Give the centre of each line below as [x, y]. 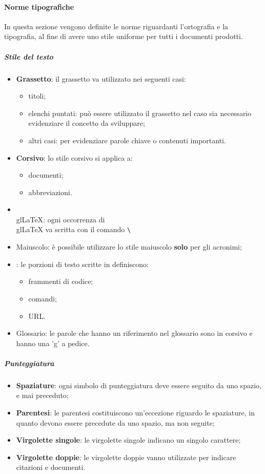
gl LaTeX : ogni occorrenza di [60, 219]
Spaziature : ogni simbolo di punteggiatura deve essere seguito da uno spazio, [139, 385]
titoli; [37, 96]
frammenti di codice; [61, 281]
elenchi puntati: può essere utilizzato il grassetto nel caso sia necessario [140, 113]
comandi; [43, 298]
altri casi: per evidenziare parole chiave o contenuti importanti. [127, 140]
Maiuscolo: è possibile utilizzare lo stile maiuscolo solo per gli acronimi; [129, 247]
